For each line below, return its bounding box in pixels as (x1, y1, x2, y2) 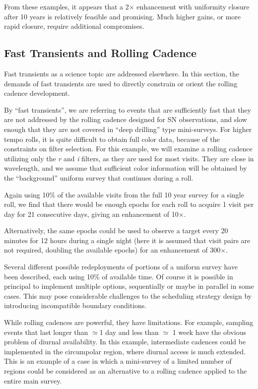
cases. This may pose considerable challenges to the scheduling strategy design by (4, 290, 252, 301)
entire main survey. (4, 375, 62, 386)
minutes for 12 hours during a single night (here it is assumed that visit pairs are (4, 235, 251, 245)
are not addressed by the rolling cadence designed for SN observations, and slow (4, 114, 247, 125)
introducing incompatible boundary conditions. (4, 300, 147, 311)
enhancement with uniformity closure (136, 1, 250, 11)
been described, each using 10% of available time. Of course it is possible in (4, 271, 233, 281)
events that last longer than (4, 326, 88, 337)
